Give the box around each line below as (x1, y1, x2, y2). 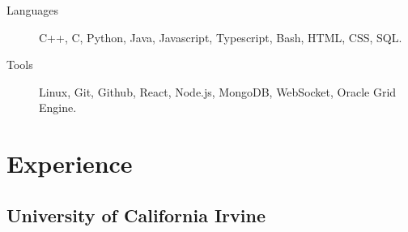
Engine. (39, 99, 77, 116)
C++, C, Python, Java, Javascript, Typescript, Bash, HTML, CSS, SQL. (39, 28, 402, 45)
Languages (6, 2, 59, 18)
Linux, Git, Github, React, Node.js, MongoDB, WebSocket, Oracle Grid (39, 83, 397, 100)
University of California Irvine (6, 202, 266, 227)
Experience (6, 147, 133, 180)
